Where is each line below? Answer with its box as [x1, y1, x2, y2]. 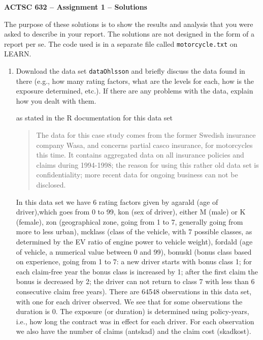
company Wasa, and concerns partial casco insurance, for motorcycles [36, 139, 253, 150]
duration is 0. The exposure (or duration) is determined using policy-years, [16, 306, 249, 317]
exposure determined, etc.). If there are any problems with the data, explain [16, 85, 253, 96]
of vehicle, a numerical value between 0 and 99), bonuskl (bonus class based [16, 246, 252, 257]
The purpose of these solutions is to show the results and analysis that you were [4, 18, 253, 29]
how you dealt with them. [16, 95, 96, 106]
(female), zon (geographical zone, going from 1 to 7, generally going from [16, 216, 243, 227]
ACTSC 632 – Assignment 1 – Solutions [4, 2, 147, 12]
